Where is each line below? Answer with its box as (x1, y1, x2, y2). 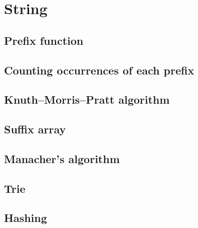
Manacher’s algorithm (4, 150, 120, 166)
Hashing (4, 210, 47, 225)
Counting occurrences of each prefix (4, 62, 194, 78)
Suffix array (4, 121, 66, 137)
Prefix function (4, 32, 84, 48)
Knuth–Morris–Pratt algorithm (4, 92, 170, 107)
